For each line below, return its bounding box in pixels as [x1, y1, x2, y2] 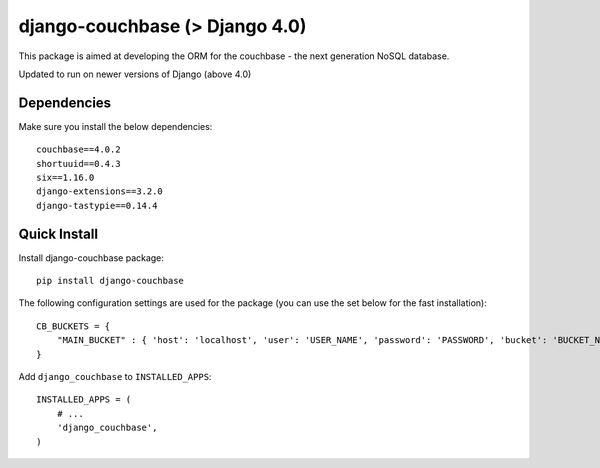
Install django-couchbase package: [18, 251, 165, 264]
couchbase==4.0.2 [36, 144, 121, 155]
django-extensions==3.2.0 [36, 186, 164, 197]
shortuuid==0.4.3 [36, 158, 121, 169]
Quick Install [18, 225, 99, 242]
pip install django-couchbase [36, 275, 185, 287]
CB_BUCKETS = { [36, 320, 111, 332]
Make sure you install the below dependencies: [18, 120, 213, 132]
